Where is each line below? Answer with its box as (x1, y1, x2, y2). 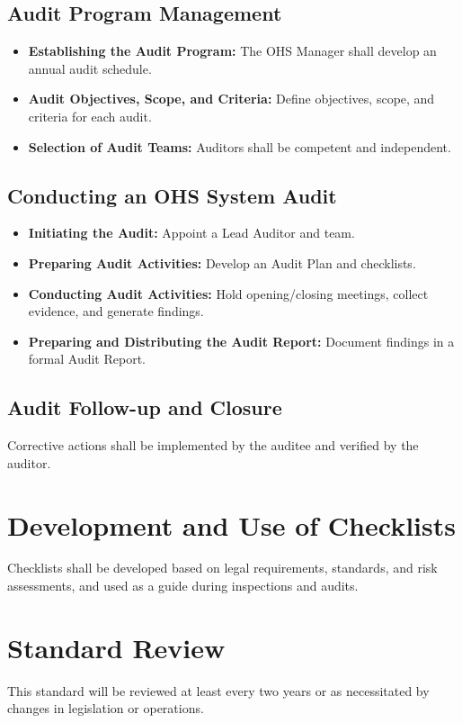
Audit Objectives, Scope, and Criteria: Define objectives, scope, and (28, 89, 435, 108)
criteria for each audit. (28, 106, 152, 125)
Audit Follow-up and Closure (7, 393, 282, 421)
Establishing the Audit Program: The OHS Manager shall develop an (28, 41, 437, 60)
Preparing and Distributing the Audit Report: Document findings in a (28, 331, 455, 350)
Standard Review (7, 628, 226, 665)
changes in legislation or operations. (7, 699, 204, 718)
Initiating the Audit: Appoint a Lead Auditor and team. (28, 223, 355, 242)
